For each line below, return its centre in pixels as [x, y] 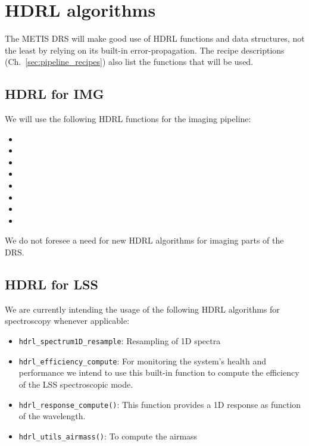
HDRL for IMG [54, 94]
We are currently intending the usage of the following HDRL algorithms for [142, 309]
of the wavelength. [52, 416]
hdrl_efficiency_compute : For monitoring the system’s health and [143, 361]
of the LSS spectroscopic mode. [76, 384]
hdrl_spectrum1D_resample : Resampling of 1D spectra [120, 341]
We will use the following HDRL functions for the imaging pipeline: [128, 119]
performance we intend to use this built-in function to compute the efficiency [159, 372]
